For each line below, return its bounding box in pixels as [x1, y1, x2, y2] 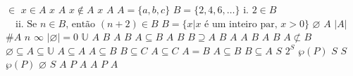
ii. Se [16, 19, 37, 29]
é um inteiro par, [204, 19, 278, 29]
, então [66, 19, 96, 29]
